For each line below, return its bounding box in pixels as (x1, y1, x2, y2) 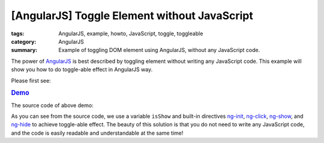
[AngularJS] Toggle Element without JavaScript (11, 9, 253, 22)
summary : (11, 47, 38, 54)
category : (11, 38, 37, 45)
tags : (11, 30, 25, 37)
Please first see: (11, 77, 51, 84)
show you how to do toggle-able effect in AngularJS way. (11, 66, 153, 73)
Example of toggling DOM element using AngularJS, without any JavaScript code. (58, 47, 260, 54)
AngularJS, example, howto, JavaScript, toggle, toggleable (58, 30, 203, 37)
